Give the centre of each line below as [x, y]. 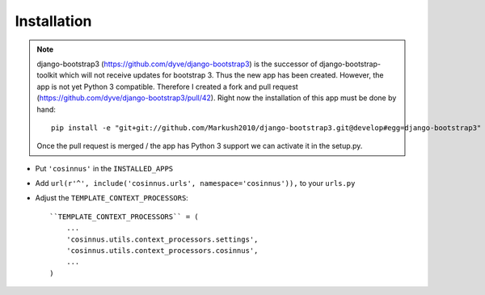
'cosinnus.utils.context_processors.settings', [162, 239]
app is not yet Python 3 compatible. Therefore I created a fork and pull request [167, 86]
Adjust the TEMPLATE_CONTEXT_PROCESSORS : [112, 198]
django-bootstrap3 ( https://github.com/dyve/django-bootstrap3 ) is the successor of [177, 64]
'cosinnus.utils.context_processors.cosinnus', [162, 251]
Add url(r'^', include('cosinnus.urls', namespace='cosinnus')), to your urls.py [195, 183]
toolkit [47, 75]
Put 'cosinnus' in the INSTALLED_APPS [104, 168]
